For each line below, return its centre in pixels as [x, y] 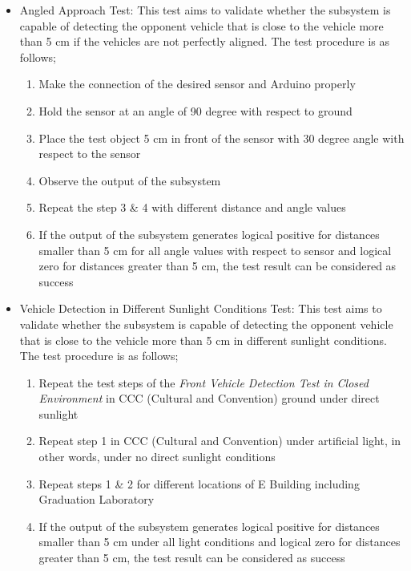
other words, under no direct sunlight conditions [157, 457]
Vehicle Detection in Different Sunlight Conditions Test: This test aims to [201, 308]
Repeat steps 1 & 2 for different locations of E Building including [199, 483]
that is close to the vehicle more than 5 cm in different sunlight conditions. [203, 340]
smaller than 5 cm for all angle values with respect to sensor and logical [215, 250]
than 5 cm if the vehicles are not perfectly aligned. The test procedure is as [205, 41]
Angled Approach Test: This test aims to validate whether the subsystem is [205, 10]
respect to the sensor [90, 154]
